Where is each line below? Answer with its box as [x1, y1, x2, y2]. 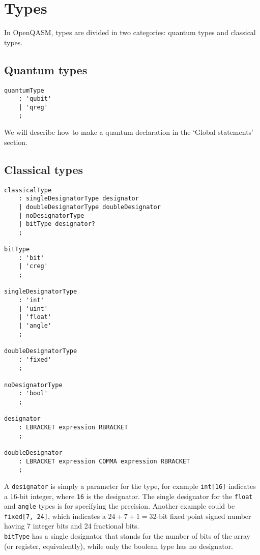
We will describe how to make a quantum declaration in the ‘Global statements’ [4, 127, 253, 137]
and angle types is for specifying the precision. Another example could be [4, 501, 235, 511]
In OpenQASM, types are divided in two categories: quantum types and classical [4, 27, 256, 38]
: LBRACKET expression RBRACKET [18, 423, 128, 431]
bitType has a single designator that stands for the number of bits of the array [4, 531, 251, 541]
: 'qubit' [18, 95, 52, 103]
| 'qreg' [18, 103, 48, 111]
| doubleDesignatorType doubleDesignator [18, 203, 161, 211]
